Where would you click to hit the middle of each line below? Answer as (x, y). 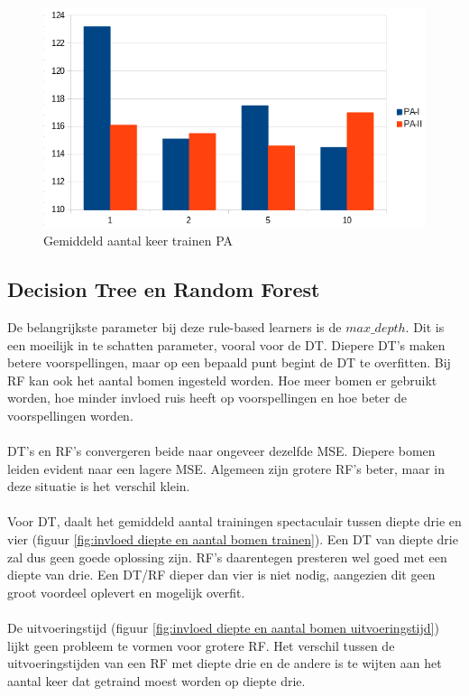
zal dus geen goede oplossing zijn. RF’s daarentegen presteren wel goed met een (227, 557)
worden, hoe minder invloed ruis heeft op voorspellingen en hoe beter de (207, 398)
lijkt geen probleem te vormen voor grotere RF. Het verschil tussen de (201, 645)
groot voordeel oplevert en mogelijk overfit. (126, 592)
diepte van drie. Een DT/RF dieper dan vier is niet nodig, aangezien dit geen (221, 575)
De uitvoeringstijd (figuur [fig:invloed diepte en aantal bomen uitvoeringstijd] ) (223, 628)
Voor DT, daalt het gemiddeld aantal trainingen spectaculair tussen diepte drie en (234, 521)
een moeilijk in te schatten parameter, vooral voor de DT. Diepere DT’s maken (226, 344)
